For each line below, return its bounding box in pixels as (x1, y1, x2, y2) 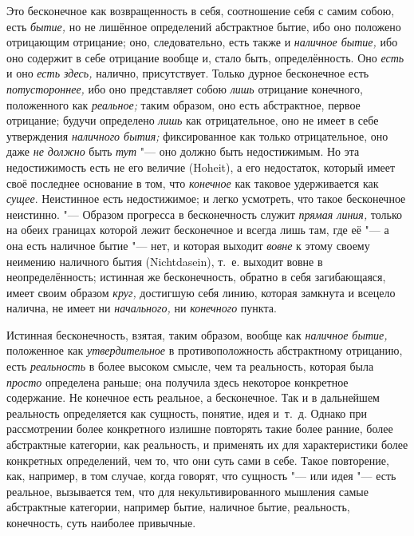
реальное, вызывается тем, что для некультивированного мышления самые (6, 482, 369, 499)
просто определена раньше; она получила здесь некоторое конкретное (6, 373, 349, 390)
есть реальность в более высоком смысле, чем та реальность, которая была (6, 358, 374, 375)
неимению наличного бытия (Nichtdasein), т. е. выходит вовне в (6, 252, 323, 269)
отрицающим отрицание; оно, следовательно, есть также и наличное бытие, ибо (6, 34, 398, 50)
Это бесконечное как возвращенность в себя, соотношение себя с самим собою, (6, 2, 395, 18)
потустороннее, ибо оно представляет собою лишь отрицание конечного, (6, 80, 363, 97)
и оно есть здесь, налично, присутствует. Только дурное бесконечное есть (6, 65, 369, 81)
